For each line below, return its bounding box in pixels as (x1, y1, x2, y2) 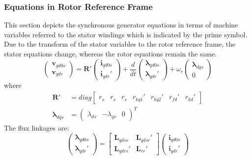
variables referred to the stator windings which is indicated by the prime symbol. (4, 29, 248, 39)
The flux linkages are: (4, 123, 69, 133)
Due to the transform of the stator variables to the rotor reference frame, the (4, 39, 236, 49)
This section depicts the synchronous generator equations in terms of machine (4, 20, 238, 30)
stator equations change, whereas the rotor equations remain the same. (4, 49, 217, 58)
